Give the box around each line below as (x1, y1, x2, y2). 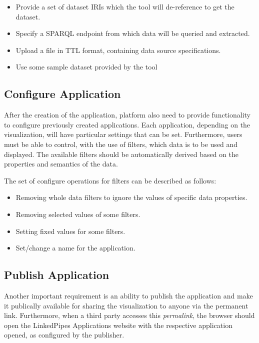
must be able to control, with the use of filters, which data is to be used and (4, 138, 238, 149)
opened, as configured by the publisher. (4, 329, 124, 340)
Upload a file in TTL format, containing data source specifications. (15, 44, 221, 55)
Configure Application (4, 86, 121, 101)
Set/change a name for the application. (15, 242, 135, 253)
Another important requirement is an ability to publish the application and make (4, 290, 253, 300)
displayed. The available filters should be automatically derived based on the (4, 148, 239, 159)
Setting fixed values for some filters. (15, 225, 125, 236)
